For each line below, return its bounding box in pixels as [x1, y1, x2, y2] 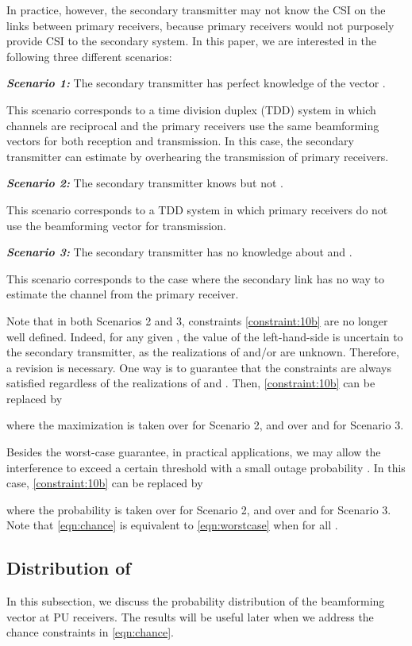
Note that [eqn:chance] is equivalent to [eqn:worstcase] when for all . [6, 517, 338, 533]
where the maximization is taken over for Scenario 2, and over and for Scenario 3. [6, 417, 404, 433]
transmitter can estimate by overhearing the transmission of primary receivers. [6, 148, 389, 164]
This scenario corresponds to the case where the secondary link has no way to [6, 270, 384, 286]
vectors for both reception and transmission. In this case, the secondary [6, 133, 354, 149]
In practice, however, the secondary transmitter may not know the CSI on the [6, 2, 386, 17]
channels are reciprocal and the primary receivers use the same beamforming [6, 117, 379, 133]
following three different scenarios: [6, 48, 172, 64]
